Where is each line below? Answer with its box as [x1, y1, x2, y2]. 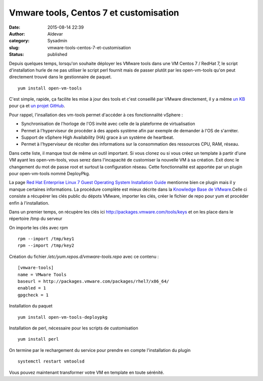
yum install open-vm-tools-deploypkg [18, 314, 108, 320]
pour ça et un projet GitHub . [9, 103, 65, 109]
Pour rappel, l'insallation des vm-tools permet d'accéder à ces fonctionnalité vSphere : [9, 112, 183, 118]
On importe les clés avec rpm [9, 224, 68, 231]
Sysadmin [47, 38, 68, 44]
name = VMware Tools [18, 272, 67, 277]
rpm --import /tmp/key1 [18, 236, 75, 242]
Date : [9, 24, 20, 30]
